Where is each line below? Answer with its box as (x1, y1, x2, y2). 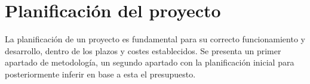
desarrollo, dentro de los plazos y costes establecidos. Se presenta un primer (5, 44, 281, 57)
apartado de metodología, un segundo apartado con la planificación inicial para (5, 56, 294, 69)
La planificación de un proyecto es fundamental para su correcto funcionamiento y (5, 33, 305, 45)
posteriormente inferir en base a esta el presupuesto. (5, 67, 196, 80)
